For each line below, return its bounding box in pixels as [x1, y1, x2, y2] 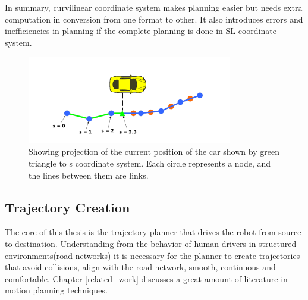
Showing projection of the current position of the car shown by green [29, 145, 279, 158]
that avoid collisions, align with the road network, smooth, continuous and [5, 261, 276, 273]
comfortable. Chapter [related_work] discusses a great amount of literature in [5, 272, 288, 285]
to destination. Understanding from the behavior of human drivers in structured [5, 237, 297, 250]
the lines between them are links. [29, 168, 149, 181]
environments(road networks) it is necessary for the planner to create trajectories [5, 249, 300, 261]
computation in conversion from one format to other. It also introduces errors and [5, 12, 303, 25]
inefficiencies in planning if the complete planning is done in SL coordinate [5, 24, 276, 37]
